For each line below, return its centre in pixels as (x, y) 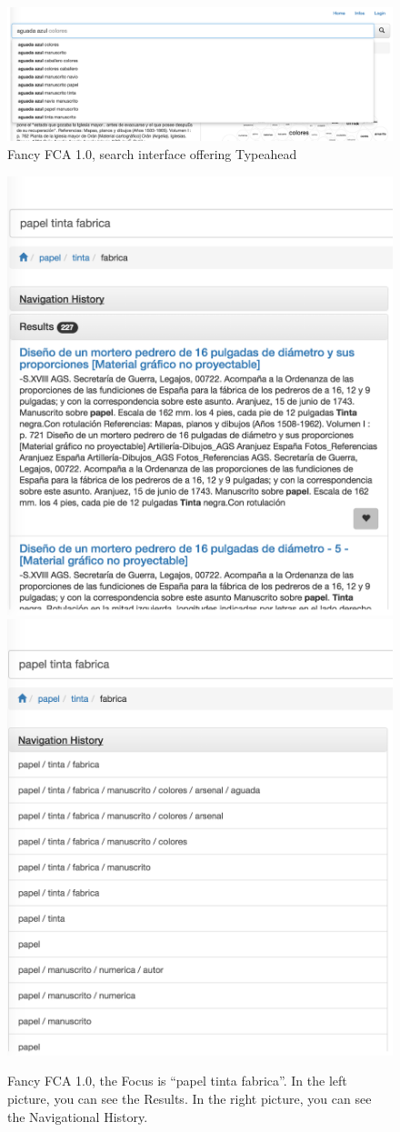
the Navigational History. (78, 1116)
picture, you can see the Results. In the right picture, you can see (190, 1099)
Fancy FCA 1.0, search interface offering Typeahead (152, 154)
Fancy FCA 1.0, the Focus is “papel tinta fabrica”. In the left (177, 1081)
